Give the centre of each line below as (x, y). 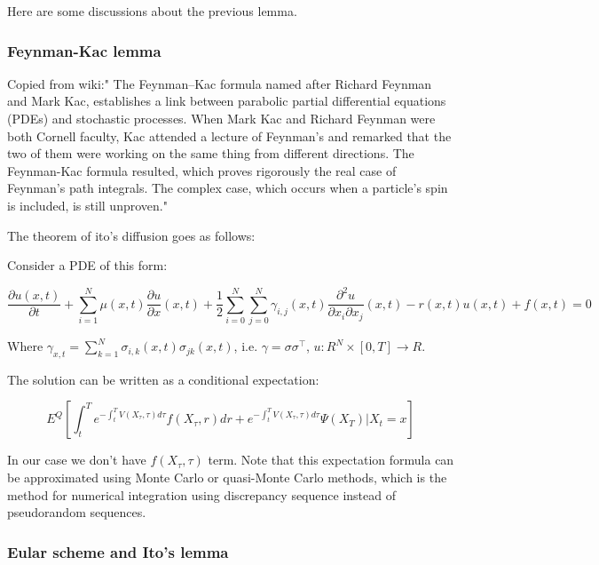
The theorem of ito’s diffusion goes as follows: (131, 235)
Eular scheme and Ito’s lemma (118, 551)
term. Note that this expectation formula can (331, 460)
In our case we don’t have (77, 460)
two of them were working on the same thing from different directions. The (211, 153)
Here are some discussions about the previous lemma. (152, 11)
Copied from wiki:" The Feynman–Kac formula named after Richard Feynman (220, 83)
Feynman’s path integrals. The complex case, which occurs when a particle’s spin (228, 188)
